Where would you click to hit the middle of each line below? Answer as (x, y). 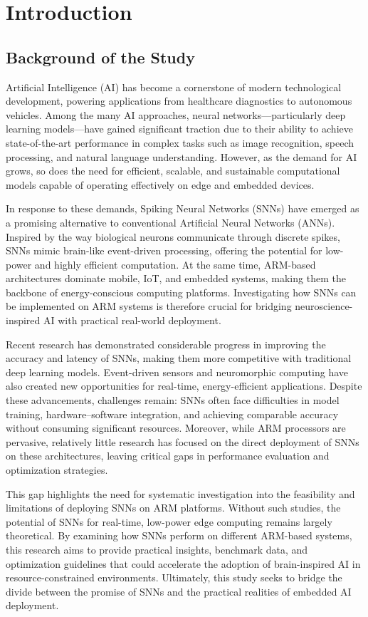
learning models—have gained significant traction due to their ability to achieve (179, 129)
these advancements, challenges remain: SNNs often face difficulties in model (173, 400)
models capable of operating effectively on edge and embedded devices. (160, 184)
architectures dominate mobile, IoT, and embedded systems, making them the (176, 278)
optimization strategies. (57, 470)
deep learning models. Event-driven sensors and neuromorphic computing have (177, 372)
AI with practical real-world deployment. (132, 320)
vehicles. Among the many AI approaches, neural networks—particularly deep (176, 114)
